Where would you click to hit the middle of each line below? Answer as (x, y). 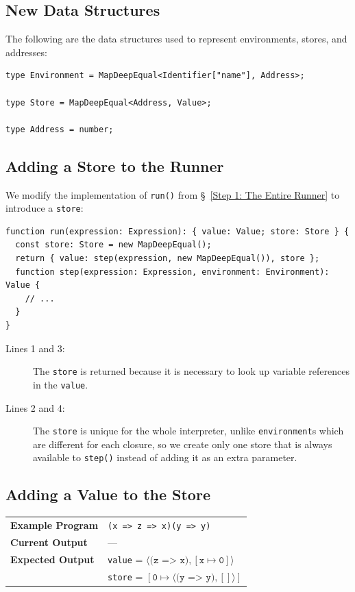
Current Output (49, 542)
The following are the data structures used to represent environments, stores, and (176, 39)
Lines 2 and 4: (35, 407)
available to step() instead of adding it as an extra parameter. (165, 457)
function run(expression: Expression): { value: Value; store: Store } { (177, 231)
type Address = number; (60, 129)
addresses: (26, 52)
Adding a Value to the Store (108, 494)
